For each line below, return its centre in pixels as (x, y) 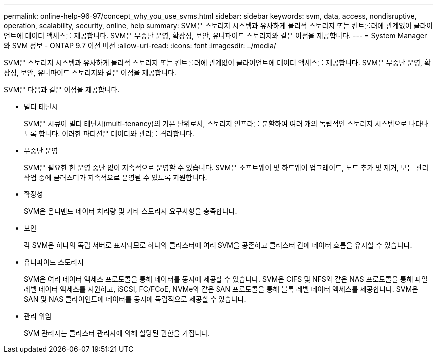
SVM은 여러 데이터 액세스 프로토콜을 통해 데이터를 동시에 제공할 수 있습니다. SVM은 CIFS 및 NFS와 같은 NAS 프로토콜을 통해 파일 (226, 279)
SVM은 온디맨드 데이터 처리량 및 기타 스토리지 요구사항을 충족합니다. (131, 211)
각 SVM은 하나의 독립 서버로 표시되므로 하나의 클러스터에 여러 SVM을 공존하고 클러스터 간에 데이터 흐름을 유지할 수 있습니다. (218, 245)
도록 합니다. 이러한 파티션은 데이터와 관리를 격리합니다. (109, 133)
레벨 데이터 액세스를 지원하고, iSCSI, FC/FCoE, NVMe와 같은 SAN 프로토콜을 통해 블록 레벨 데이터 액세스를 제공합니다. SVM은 (221, 289)
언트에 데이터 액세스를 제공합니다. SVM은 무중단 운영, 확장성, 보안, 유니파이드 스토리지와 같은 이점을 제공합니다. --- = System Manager (216, 36)
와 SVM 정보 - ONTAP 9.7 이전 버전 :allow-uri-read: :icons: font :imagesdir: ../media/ (140, 46)
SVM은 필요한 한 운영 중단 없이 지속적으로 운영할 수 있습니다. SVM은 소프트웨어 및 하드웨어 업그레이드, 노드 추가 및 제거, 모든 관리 (226, 167)
